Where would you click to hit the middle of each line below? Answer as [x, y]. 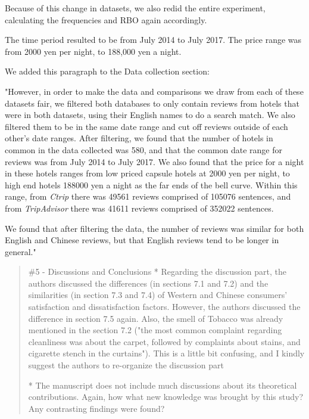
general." [21, 251]
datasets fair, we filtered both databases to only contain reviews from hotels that [152, 103]
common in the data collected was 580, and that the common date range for [144, 149]
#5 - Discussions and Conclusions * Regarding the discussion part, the [157, 271]
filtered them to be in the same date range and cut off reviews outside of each [146, 126]
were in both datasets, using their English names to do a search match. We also [150, 115]
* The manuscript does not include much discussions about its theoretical [163, 385]
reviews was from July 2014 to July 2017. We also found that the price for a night [154, 161]
